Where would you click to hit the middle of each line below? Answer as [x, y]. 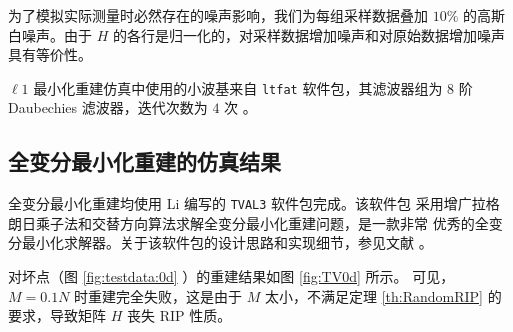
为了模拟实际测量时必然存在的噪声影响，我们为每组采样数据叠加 [218, 15]
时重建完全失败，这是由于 [158, 295]
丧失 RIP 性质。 [179, 315]
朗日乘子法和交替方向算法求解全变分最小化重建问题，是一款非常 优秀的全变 [255, 222]
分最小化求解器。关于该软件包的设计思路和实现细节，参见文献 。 [220, 242]
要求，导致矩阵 [57, 315]
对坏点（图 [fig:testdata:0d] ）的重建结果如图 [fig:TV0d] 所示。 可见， [231, 276]
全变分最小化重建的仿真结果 [144, 161]
